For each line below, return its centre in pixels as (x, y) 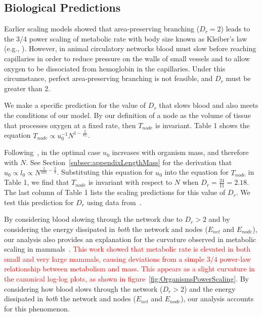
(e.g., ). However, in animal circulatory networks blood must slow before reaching (130, 48)
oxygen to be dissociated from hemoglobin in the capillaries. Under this (115, 68)
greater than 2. (27, 88)
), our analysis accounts (217, 299)
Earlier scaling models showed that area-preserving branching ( (102, 29)
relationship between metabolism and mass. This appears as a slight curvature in (129, 269)
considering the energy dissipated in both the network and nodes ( (106, 229)
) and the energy (210, 288)
